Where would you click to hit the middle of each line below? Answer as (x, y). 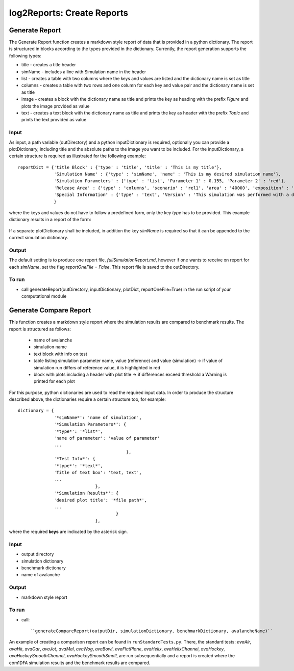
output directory (37, 554)
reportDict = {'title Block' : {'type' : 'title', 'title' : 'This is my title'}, (120, 167)
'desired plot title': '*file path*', (100, 500)
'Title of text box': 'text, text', (98, 472)
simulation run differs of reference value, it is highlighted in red (97, 367)
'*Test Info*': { (75, 459)
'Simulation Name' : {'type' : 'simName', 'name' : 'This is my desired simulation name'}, (168, 174)
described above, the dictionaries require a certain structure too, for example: (87, 399)
